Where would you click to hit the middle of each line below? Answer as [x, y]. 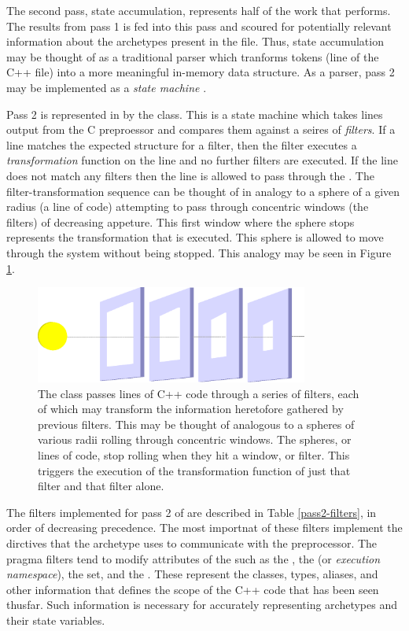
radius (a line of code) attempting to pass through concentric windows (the [188, 207]
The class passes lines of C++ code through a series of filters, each [199, 393]
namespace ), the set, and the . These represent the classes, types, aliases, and [192, 574]
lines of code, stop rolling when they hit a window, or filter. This [194, 454]
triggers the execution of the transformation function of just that [194, 470]
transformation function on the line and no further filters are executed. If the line [202, 160]
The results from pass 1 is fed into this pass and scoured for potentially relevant [199, 26]
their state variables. [56, 620]
